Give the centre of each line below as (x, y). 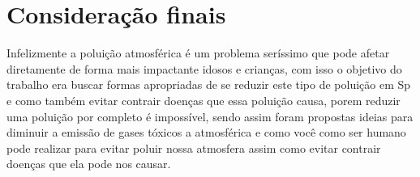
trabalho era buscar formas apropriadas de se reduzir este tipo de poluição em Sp (209, 84)
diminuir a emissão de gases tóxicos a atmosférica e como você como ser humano (206, 132)
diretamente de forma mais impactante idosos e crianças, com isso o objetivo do (204, 68)
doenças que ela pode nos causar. (89, 164)
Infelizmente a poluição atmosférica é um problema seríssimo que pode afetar (198, 53)
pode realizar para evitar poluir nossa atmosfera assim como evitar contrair (194, 147)
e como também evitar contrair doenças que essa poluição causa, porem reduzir (204, 100)
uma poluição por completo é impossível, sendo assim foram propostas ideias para (210, 116)
